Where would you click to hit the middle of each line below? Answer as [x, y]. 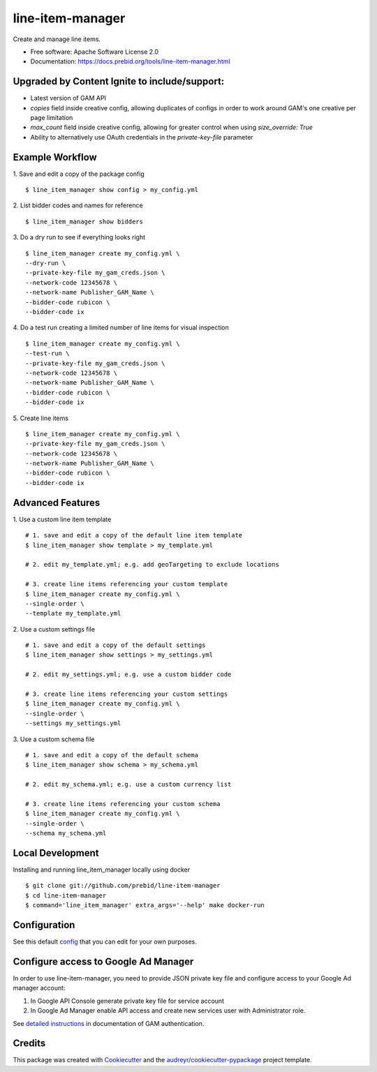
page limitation [52, 118]
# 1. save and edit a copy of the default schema [112, 755]
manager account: [39, 988]
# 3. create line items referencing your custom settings [127, 694]
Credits [29, 1043]
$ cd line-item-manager [66, 895]
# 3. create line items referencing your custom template [127, 584]
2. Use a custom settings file [54, 629]
